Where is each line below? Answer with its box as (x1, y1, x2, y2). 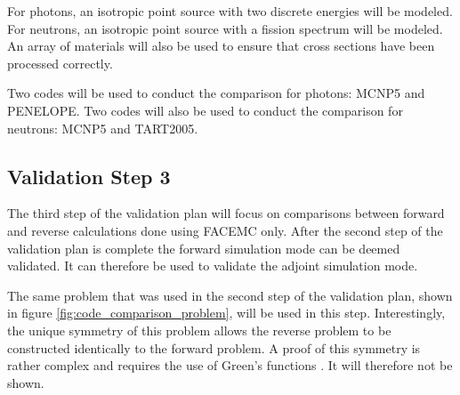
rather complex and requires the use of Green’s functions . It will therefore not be (7, 356, 453, 375)
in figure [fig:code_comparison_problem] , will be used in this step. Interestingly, (7, 303, 446, 322)
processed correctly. (7, 53, 113, 72)
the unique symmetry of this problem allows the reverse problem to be (7, 320, 391, 339)
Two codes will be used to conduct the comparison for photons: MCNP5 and (7, 84, 425, 102)
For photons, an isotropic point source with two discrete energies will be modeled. (7, 2, 453, 20)
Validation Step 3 (7, 162, 171, 189)
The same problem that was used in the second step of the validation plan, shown (7, 286, 453, 304)
